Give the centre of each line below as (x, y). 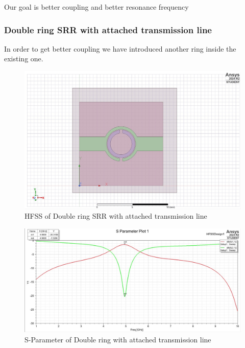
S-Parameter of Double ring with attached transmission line (118, 340)
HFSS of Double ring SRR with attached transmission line (116, 216)
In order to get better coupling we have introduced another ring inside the (120, 48)
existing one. (24, 59)
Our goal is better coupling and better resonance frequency (96, 7)
